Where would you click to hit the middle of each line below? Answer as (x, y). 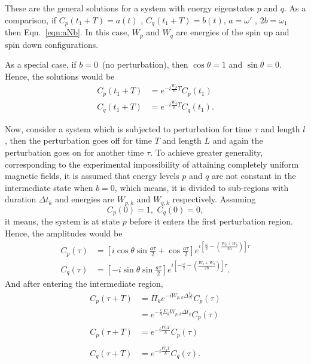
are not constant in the (254, 176)
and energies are (85, 199)
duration (21, 199)
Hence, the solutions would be (60, 76)
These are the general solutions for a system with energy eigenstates (130, 8)
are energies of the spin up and (233, 32)
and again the (238, 140)
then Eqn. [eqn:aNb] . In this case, (67, 32)
